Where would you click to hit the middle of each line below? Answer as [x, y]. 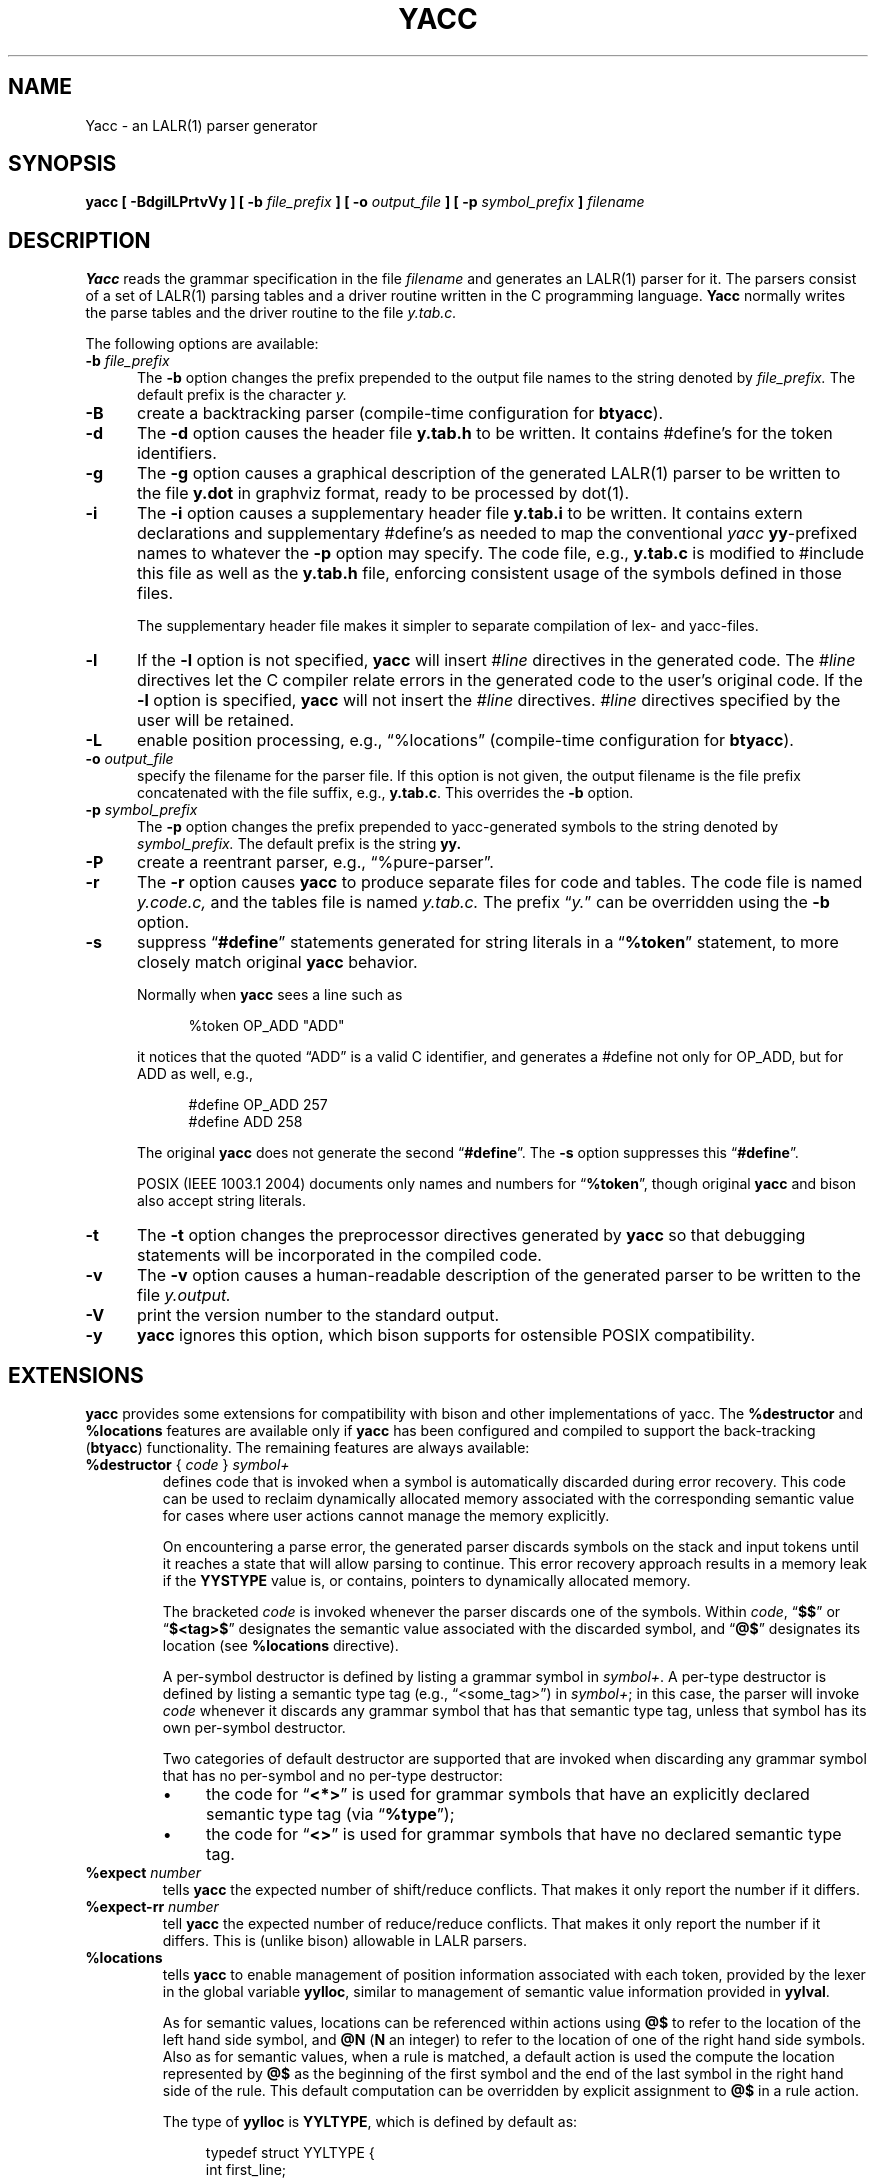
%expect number [143, 1873]
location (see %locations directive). [280, 1646]
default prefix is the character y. [242, 395]
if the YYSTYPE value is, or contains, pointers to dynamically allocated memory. [426, 1581]
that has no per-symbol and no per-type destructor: [332, 1776]
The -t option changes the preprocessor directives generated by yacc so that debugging [471, 1235]
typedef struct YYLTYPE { [290, 2153]
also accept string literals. [221, 1201]
